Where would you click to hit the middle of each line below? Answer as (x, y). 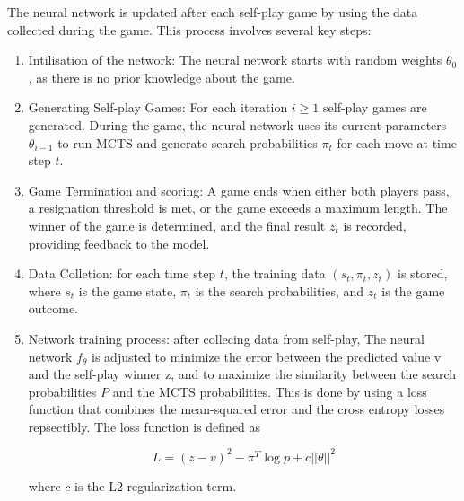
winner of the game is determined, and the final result (177, 225)
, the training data (275, 273)
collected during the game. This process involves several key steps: (189, 29)
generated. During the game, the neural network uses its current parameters (237, 124)
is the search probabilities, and (280, 290)
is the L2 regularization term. (156, 485)
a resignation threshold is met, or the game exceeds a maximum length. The (238, 208)
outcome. (53, 308)
